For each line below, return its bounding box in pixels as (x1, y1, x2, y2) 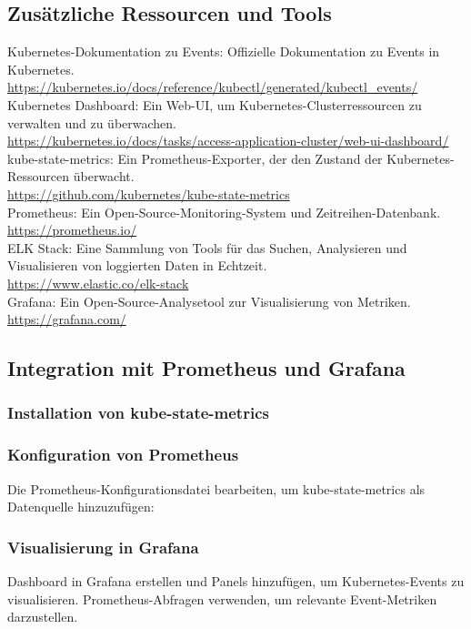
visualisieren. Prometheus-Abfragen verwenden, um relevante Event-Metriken (7, 589, 437, 608)
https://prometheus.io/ (7, 220, 137, 239)
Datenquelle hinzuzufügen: (7, 497, 155, 516)
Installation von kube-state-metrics (7, 401, 269, 424)
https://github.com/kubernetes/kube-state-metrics (7, 184, 290, 203)
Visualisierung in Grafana (7, 535, 199, 558)
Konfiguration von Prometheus (7, 443, 239, 466)
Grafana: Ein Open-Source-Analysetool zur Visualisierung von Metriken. (7, 291, 411, 310)
